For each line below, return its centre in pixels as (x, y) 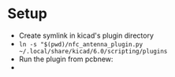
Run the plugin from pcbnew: (66, 59)
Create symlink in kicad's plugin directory (86, 35)
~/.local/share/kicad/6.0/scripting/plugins (93, 51)
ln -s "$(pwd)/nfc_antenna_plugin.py (81, 44)
